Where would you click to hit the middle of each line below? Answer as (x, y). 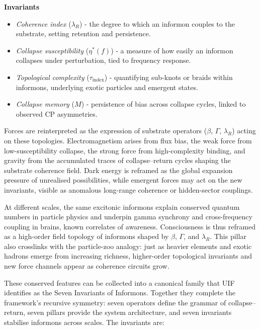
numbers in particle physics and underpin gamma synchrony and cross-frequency (128, 217)
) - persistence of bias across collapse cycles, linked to (163, 104)
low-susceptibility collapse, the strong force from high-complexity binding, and (125, 150)
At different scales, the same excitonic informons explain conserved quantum (122, 207)
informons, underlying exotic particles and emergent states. (107, 87)
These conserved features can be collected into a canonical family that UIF (119, 282)
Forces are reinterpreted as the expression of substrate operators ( (106, 131)
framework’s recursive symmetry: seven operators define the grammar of (115, 302)
